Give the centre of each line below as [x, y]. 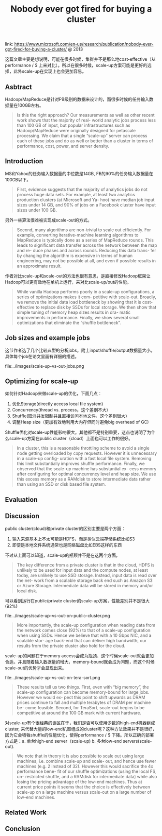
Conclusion [23, 829]
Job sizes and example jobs [48, 338]
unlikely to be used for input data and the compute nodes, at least [82, 570]
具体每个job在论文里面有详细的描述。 [42, 356]
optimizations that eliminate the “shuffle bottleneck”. [69, 323]
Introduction [24, 161]
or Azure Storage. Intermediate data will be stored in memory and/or [85, 585]
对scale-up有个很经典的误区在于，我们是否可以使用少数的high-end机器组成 [80, 723]
